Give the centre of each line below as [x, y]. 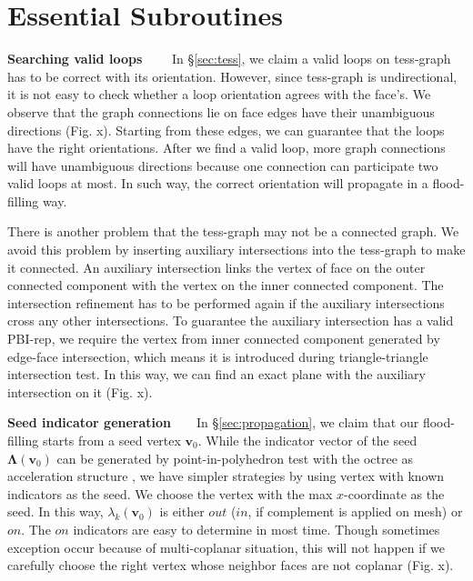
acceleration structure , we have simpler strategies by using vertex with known [226, 476]
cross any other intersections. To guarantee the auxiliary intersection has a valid [231, 321]
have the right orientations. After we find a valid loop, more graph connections [226, 148]
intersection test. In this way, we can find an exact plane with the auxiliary [216, 374]
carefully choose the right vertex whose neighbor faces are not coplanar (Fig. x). [231, 565]
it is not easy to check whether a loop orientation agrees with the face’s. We [219, 94]
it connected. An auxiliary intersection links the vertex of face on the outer [216, 267]
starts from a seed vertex [111, 440]
